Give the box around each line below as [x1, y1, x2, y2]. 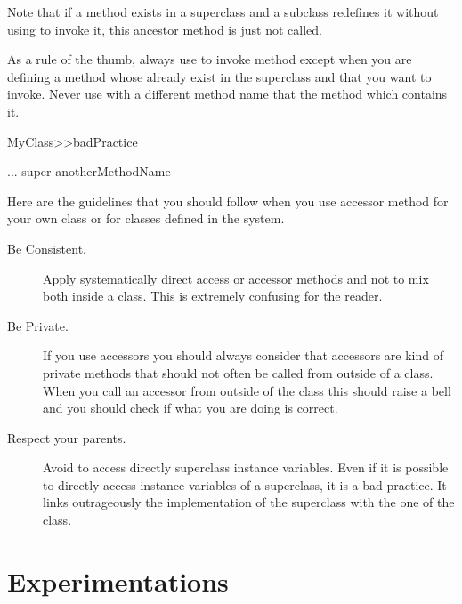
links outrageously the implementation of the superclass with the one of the [43, 493, 455, 511]
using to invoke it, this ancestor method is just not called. [7, 20, 322, 38]
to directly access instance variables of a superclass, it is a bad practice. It [43, 475, 447, 494]
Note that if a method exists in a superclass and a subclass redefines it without [7, 3, 439, 20]
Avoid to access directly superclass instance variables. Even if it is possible [43, 458, 449, 477]
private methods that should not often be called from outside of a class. [43, 363, 434, 382]
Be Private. [7, 316, 69, 334]
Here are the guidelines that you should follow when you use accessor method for [7, 191, 449, 210]
